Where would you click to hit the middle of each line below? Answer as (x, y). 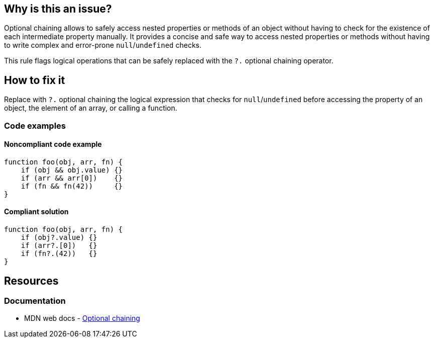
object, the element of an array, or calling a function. (91, 108)
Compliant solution (36, 212)
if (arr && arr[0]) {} (72, 178)
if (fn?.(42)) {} (59, 254)
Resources (31, 281)
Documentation (35, 301)
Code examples (35, 125)
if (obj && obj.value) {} (72, 170)
